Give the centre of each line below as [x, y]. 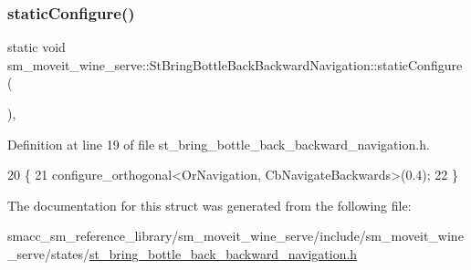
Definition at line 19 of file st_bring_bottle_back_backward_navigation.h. [219, 144]
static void [37, 47]
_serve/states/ [49, 253]
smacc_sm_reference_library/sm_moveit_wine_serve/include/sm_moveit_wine [235, 236]
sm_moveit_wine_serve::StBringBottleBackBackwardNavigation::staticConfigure [235, 64]
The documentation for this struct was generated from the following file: [209, 205]
